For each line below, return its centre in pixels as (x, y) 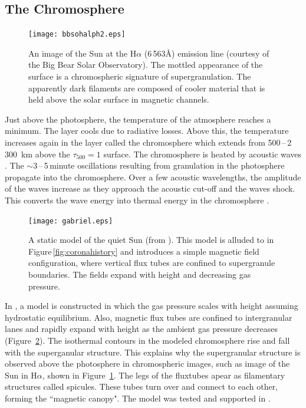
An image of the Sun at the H (83, 53)
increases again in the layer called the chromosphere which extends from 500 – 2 (148, 142)
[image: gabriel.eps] (71, 221)
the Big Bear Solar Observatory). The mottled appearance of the (146, 65)
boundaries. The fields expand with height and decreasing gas (140, 274)
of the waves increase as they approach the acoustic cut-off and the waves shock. (150, 188)
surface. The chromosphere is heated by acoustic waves (203, 154)
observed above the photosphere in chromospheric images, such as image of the (147, 363)
